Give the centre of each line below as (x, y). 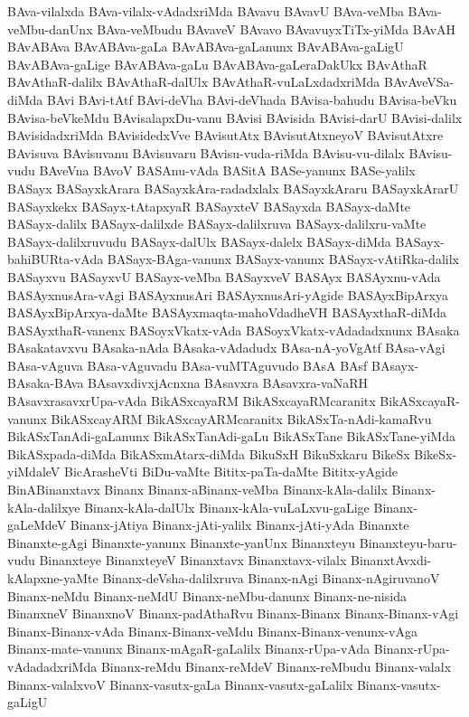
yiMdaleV (34, 472)
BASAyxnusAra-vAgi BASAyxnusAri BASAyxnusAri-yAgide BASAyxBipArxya (228, 294)
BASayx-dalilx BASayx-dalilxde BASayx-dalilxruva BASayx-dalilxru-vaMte (217, 224)
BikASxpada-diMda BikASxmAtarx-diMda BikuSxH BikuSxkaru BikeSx (209, 453)
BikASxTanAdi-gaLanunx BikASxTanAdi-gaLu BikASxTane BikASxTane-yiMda (231, 436)
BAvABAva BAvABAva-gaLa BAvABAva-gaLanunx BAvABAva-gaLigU (206, 47)
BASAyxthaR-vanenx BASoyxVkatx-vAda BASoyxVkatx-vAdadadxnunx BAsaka (234, 330)
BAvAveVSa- (419, 82)
